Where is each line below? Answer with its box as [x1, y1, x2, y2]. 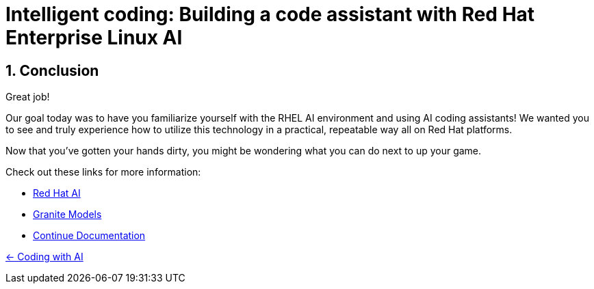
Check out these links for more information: [5, 166, 201, 178]
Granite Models [33, 208, 102, 221]
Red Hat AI [33, 187, 81, 199]
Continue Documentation [33, 230, 146, 242]
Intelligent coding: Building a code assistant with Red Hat [5, 3, 535, 26]
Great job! [5, 91, 50, 103]
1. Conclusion [5, 61, 99, 79]
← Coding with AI [5, 251, 83, 263]
